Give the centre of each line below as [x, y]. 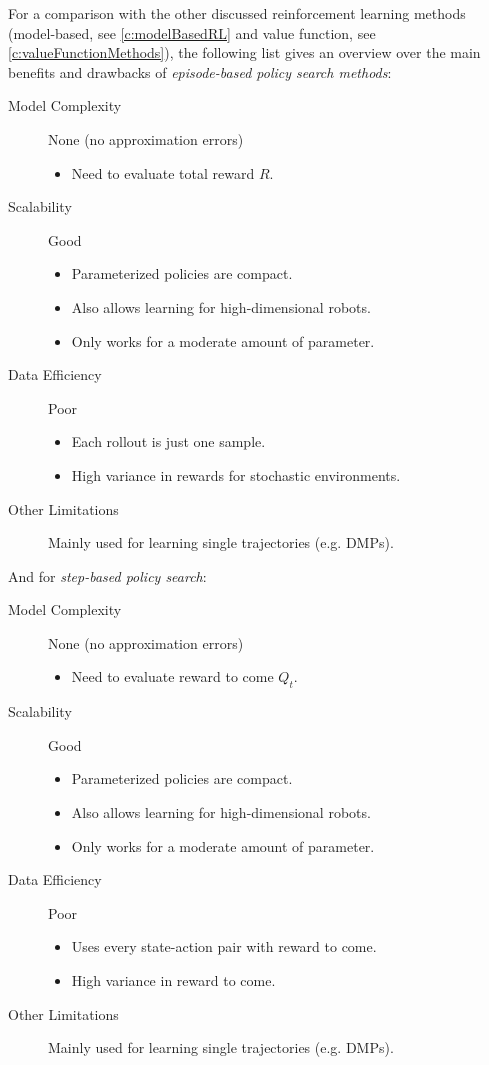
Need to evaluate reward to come [172, 676]
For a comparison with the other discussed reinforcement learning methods [237, 13]
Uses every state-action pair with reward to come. [224, 946]
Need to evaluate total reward [163, 172]
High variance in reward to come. [173, 980]
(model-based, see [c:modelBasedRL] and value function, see [192, 32]
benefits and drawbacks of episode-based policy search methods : [200, 71]
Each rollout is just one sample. [168, 441]
